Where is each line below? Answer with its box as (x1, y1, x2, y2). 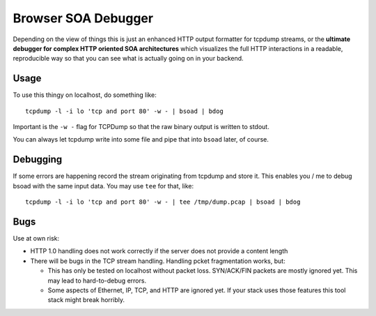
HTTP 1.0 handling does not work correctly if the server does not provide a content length (30, 247, 288, 255)
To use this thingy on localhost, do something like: (13, 91, 157, 99)
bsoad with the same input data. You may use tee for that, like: (13, 181, 194, 190)
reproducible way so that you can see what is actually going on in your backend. (13, 54, 244, 63)
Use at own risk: (13, 234, 59, 242)
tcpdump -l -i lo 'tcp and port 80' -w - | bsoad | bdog (25, 107, 224, 115)
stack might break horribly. (47, 296, 125, 304)
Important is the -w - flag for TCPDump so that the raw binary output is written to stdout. (13, 123, 269, 131)
